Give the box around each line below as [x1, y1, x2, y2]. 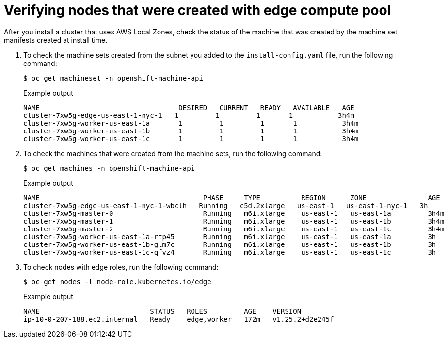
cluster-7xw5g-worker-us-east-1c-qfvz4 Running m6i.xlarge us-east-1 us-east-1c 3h [23, 248, 436, 256]
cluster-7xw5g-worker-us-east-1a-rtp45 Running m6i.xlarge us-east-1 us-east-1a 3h [23, 232, 436, 241]
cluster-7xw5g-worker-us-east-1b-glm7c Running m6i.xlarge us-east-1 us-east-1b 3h [23, 240, 436, 248]
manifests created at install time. [4, 35, 108, 44]
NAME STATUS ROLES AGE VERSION [23, 307, 302, 315]
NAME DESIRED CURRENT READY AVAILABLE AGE [23, 103, 354, 112]
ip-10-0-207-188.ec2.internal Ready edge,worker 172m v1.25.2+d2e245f [23, 315, 334, 323]
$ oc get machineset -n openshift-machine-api [23, 74, 203, 82]
